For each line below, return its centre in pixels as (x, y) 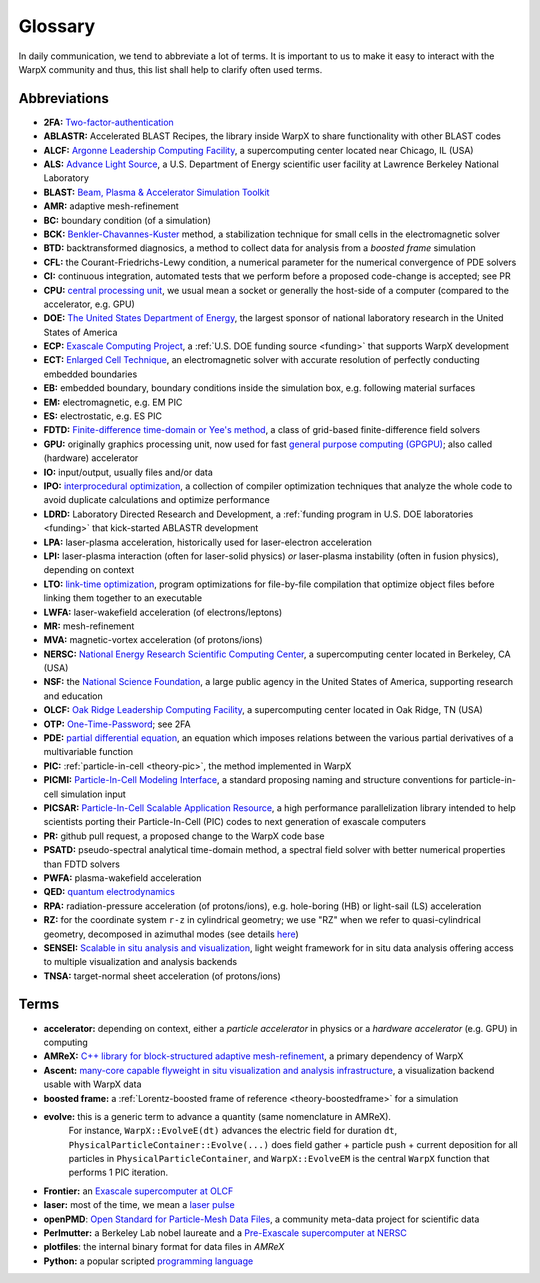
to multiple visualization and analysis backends (140, 962)
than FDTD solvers (81, 864)
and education (73, 696)
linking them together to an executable (123, 598)
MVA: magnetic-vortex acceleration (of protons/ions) (153, 640)
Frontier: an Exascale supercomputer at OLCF (138, 1191)
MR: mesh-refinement (89, 626)
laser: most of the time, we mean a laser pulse (139, 1205)
